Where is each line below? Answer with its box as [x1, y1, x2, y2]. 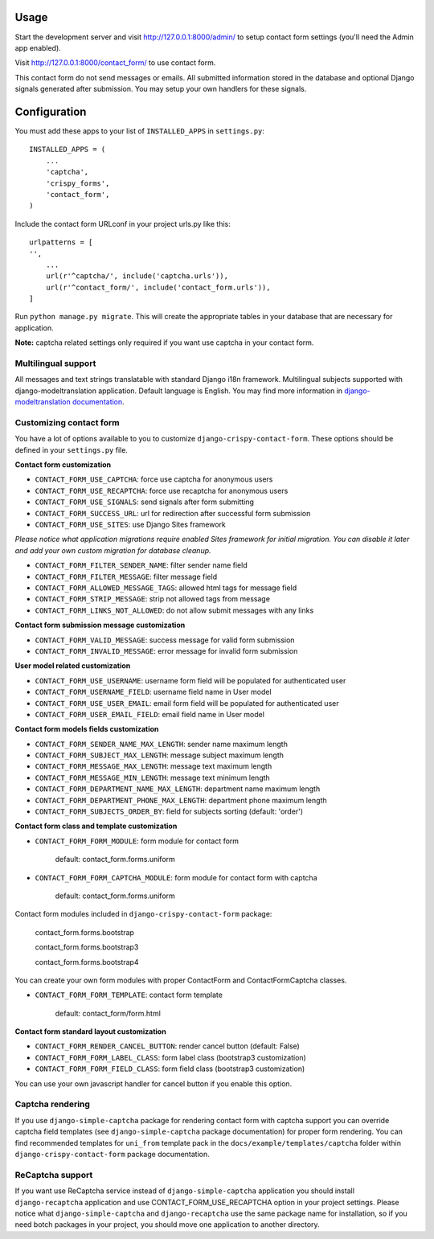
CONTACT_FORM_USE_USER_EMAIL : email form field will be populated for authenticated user [35, 698, 339, 708]
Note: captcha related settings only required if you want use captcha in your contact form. [14, 338, 314, 347]
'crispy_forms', [45, 178, 110, 188]
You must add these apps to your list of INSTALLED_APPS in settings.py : [14, 125, 265, 136]
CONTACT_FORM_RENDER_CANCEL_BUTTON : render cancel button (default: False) [35, 1041, 301, 1051]
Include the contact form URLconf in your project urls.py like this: [14, 219, 231, 228]
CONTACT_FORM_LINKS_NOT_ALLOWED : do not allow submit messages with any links [35, 605, 314, 615]
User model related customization [14, 661, 131, 671]
